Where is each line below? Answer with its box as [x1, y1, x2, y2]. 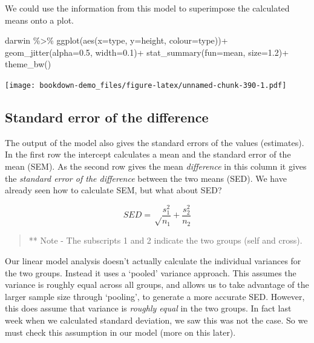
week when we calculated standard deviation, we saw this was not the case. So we [5, 314, 308, 327]
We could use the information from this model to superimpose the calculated [5, 2, 290, 14]
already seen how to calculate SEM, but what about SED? [5, 184, 222, 196]
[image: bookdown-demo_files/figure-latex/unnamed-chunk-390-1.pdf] [5, 81, 287, 90]
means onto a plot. [5, 13, 74, 26]
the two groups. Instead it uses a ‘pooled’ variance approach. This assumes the [5, 266, 296, 279]
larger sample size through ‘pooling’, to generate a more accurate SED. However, [5, 290, 305, 302]
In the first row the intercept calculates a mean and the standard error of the [5, 148, 291, 161]
